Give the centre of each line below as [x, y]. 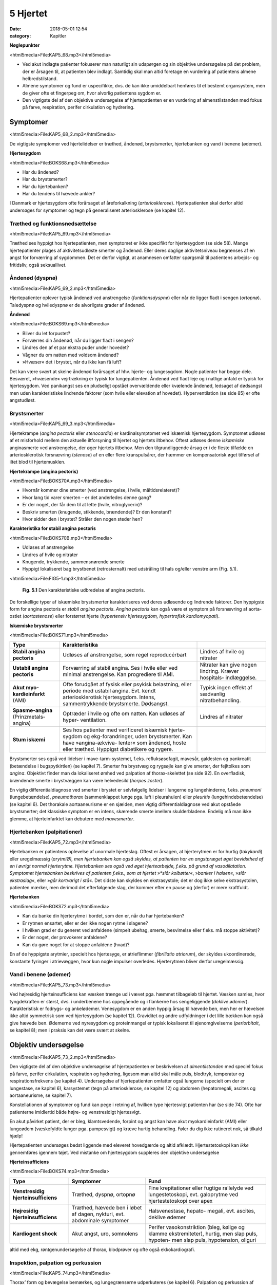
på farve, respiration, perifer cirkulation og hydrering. [78, 107]
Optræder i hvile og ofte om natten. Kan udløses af [124, 713]
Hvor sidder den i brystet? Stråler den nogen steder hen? [83, 519]
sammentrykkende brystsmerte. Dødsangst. [116, 704]
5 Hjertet [29, 13]
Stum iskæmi [29, 740]
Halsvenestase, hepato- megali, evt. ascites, [202, 1210]
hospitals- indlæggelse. [228, 677]
